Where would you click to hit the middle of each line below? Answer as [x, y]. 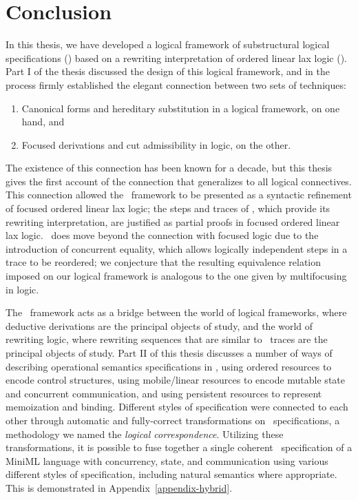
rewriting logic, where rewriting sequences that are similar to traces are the [167, 339]
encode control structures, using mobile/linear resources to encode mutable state [175, 380]
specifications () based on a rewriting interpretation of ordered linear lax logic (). [176, 58]
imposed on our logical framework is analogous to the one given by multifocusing [176, 276]
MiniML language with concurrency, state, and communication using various [167, 460]
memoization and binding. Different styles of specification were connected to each [177, 407]
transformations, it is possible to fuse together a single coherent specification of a [179, 447]
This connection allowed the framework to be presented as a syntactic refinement [179, 195]
